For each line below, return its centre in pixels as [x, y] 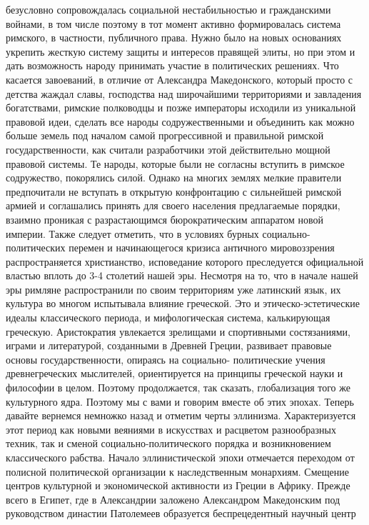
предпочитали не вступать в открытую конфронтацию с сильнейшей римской [174, 191]
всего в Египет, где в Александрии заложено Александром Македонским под [173, 499]
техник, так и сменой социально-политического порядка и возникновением [168, 443]
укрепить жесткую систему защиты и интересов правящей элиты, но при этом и [181, 51]
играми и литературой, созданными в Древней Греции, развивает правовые [169, 345]
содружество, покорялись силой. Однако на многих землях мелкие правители [174, 177]
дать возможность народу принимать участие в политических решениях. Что [172, 65]
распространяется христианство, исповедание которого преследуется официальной [185, 261]
